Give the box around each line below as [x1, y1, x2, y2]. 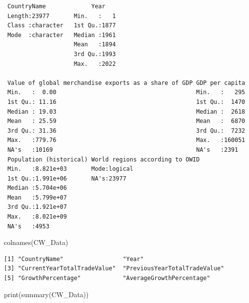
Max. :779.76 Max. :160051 [7, 137, 245, 144]
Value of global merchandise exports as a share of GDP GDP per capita [7, 79, 245, 86]
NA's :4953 [7, 222, 50, 230]
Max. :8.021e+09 [7, 213, 67, 221]
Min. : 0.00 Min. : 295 [7, 89, 245, 96]
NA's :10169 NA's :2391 [7, 146, 238, 153]
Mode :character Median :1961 [7, 31, 116, 39]
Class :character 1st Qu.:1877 [7, 22, 116, 29]
